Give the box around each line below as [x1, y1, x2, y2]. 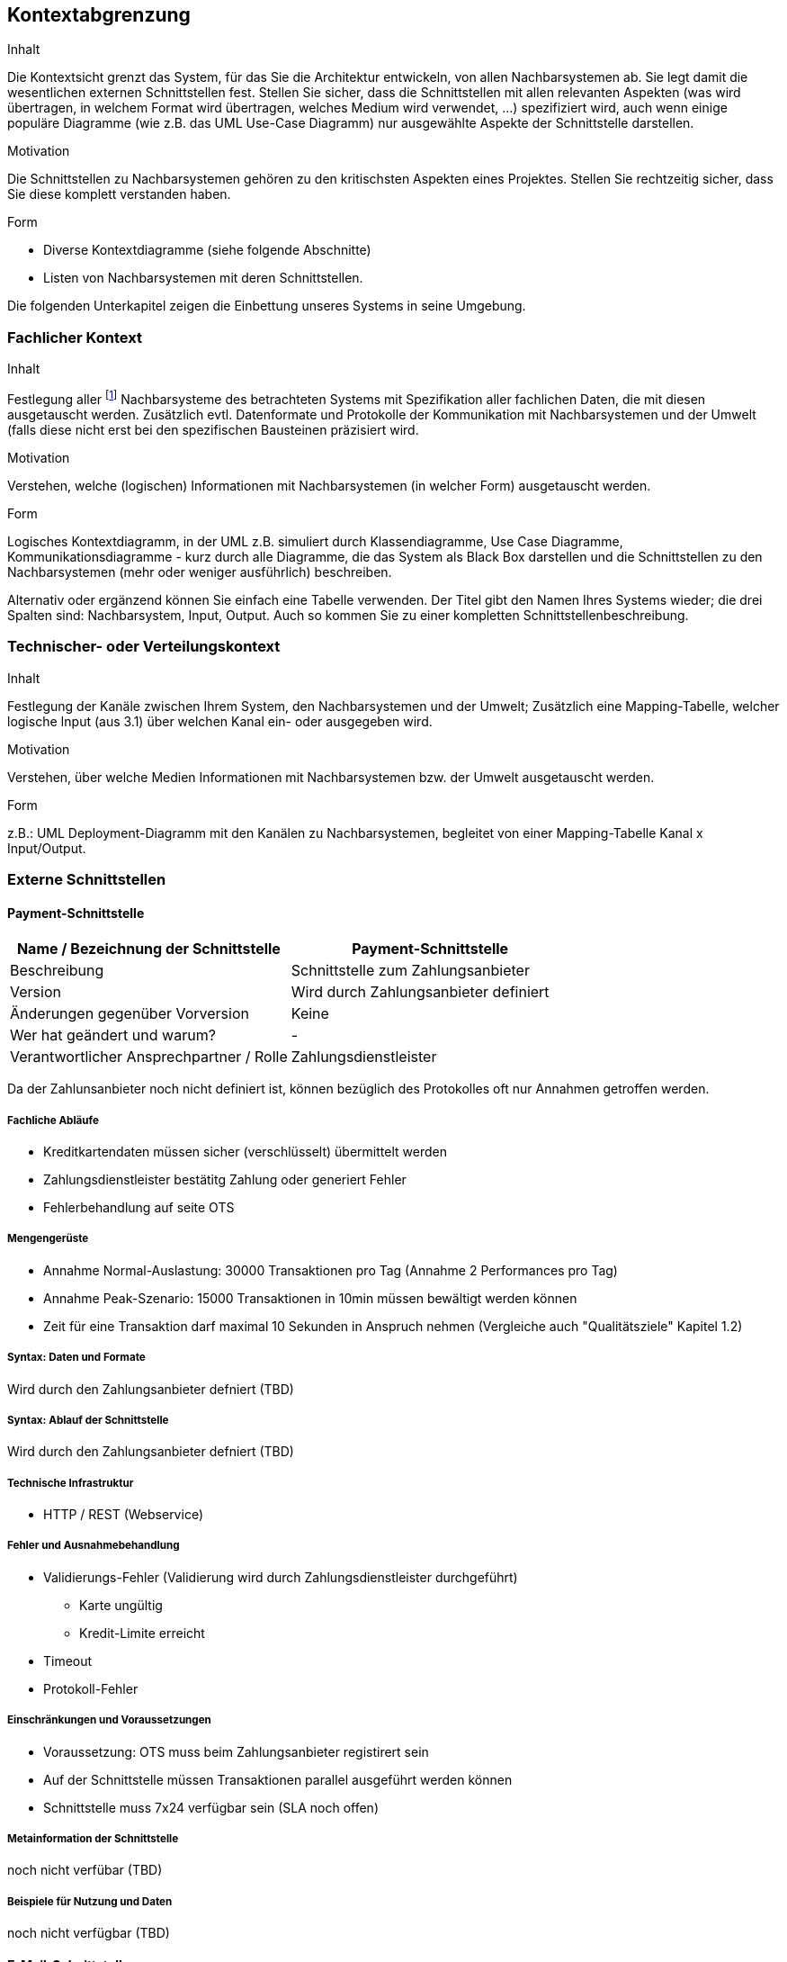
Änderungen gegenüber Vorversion [10, 1004, 249, 1023]
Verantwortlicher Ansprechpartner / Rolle [10, 1048, 288, 1066]
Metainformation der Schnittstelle [7, 1832, 179, 1846]
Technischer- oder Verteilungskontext [7, 637, 281, 656]
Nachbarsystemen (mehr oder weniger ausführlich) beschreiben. [7, 563, 392, 580]
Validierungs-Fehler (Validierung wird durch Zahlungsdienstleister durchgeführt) [43, 1569, 518, 1585]
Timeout [43, 1652, 93, 1669]
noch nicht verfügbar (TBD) [7, 1925, 170, 1941]
